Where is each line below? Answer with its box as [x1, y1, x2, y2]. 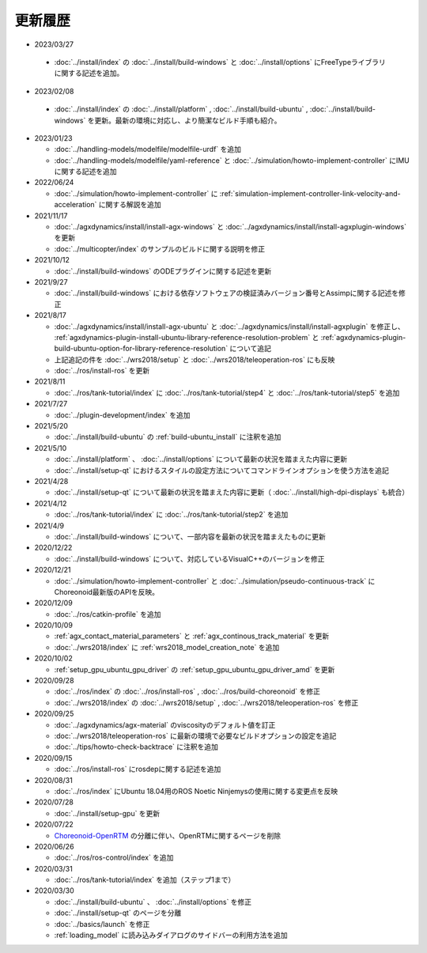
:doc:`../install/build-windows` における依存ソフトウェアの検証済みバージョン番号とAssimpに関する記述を [54, 289, 399, 298]
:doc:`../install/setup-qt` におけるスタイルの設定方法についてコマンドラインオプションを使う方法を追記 [54, 465, 389, 475]
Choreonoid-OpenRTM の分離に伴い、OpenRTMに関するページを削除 [54, 830, 282, 840]
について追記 [229, 344, 272, 354]
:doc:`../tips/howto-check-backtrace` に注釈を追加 [54, 742, 219, 751]
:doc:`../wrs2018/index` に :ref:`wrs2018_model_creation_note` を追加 [54, 642, 280, 652]
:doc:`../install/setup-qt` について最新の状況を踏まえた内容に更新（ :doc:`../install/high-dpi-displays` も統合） [54, 487, 410, 497]
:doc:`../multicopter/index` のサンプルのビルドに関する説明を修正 [54, 244, 265, 253]
